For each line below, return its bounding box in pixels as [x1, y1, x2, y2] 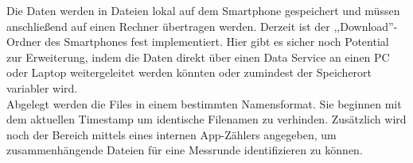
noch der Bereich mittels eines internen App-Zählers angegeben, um [6, 126, 337, 142]
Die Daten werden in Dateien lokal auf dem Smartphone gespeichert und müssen [6, 2, 400, 18]
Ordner [6, 33, 41, 50]
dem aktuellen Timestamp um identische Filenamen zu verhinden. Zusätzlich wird [6, 111, 407, 127]
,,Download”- [333, 17, 398, 34]
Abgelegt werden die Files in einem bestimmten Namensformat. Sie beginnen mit [6, 95, 402, 112]
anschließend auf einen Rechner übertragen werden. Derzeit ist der [6, 17, 330, 34]
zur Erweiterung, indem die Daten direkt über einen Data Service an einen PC [6, 48, 390, 65]
